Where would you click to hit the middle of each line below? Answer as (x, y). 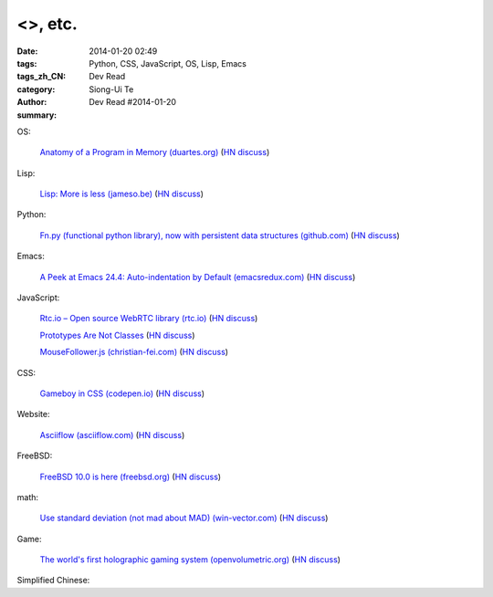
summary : (37, 115)
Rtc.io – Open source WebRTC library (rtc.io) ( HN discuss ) (149, 319)
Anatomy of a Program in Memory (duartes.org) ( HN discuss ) (155, 152)
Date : (27, 51)
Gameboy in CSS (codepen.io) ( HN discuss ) (122, 393)
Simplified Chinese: (53, 581)
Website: (33, 414)
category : (36, 89)
